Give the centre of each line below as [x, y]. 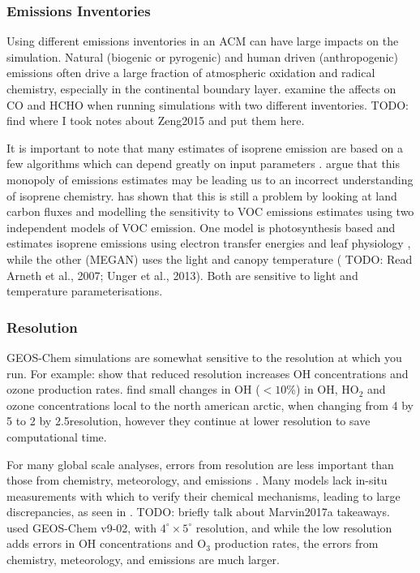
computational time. [57, 436]
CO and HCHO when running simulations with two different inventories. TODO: [208, 104]
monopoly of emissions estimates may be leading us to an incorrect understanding [210, 179]
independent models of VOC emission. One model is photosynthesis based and [201, 227]
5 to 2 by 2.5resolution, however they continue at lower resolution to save [189, 421]
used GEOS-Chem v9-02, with [82, 527]
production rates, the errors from [296, 543]
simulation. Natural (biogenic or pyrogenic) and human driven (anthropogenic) [202, 56]
